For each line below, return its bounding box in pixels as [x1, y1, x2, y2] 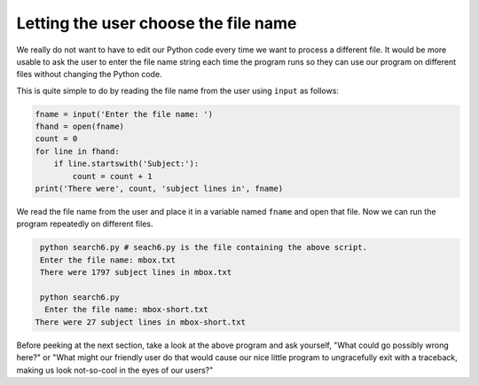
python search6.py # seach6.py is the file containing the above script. [40, 242, 368, 253]
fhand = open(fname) [35, 122, 124, 132]
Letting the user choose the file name [16, 13, 297, 33]
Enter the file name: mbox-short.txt [44, 304, 208, 315]
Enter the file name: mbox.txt [40, 255, 177, 265]
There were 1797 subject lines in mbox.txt [40, 267, 232, 278]
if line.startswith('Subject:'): [53, 159, 200, 169]
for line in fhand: [35, 146, 120, 156]
